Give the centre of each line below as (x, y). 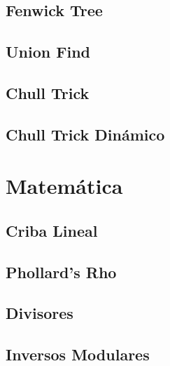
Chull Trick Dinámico (85, 134)
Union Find (48, 52)
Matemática (64, 186)
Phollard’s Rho (61, 272)
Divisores (40, 313)
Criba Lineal (52, 230)
